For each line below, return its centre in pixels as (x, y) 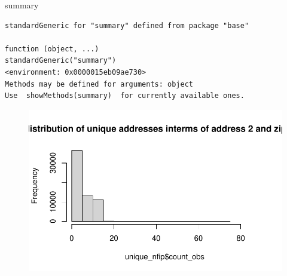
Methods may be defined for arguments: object (99, 84)
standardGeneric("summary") (61, 61)
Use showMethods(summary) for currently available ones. (125, 96)
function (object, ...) (52, 49)
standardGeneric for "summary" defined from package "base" (127, 25)
